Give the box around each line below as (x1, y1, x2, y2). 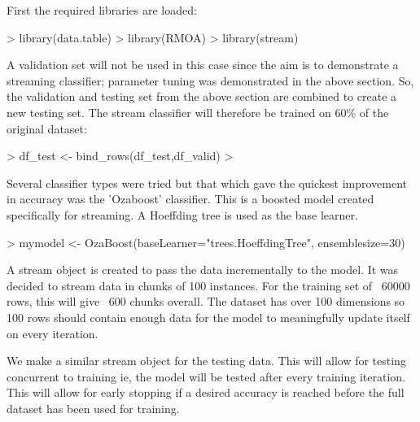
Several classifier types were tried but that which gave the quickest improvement (7, 174, 407, 191)
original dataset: (7, 120, 87, 137)
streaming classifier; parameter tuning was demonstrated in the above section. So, (7, 72, 414, 89)
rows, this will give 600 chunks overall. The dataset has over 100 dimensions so (7, 293, 405, 310)
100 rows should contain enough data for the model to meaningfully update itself (7, 308, 410, 325)
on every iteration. (7, 324, 98, 342)
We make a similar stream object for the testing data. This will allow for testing (7, 352, 406, 369)
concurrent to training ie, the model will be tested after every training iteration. (7, 368, 405, 385)
